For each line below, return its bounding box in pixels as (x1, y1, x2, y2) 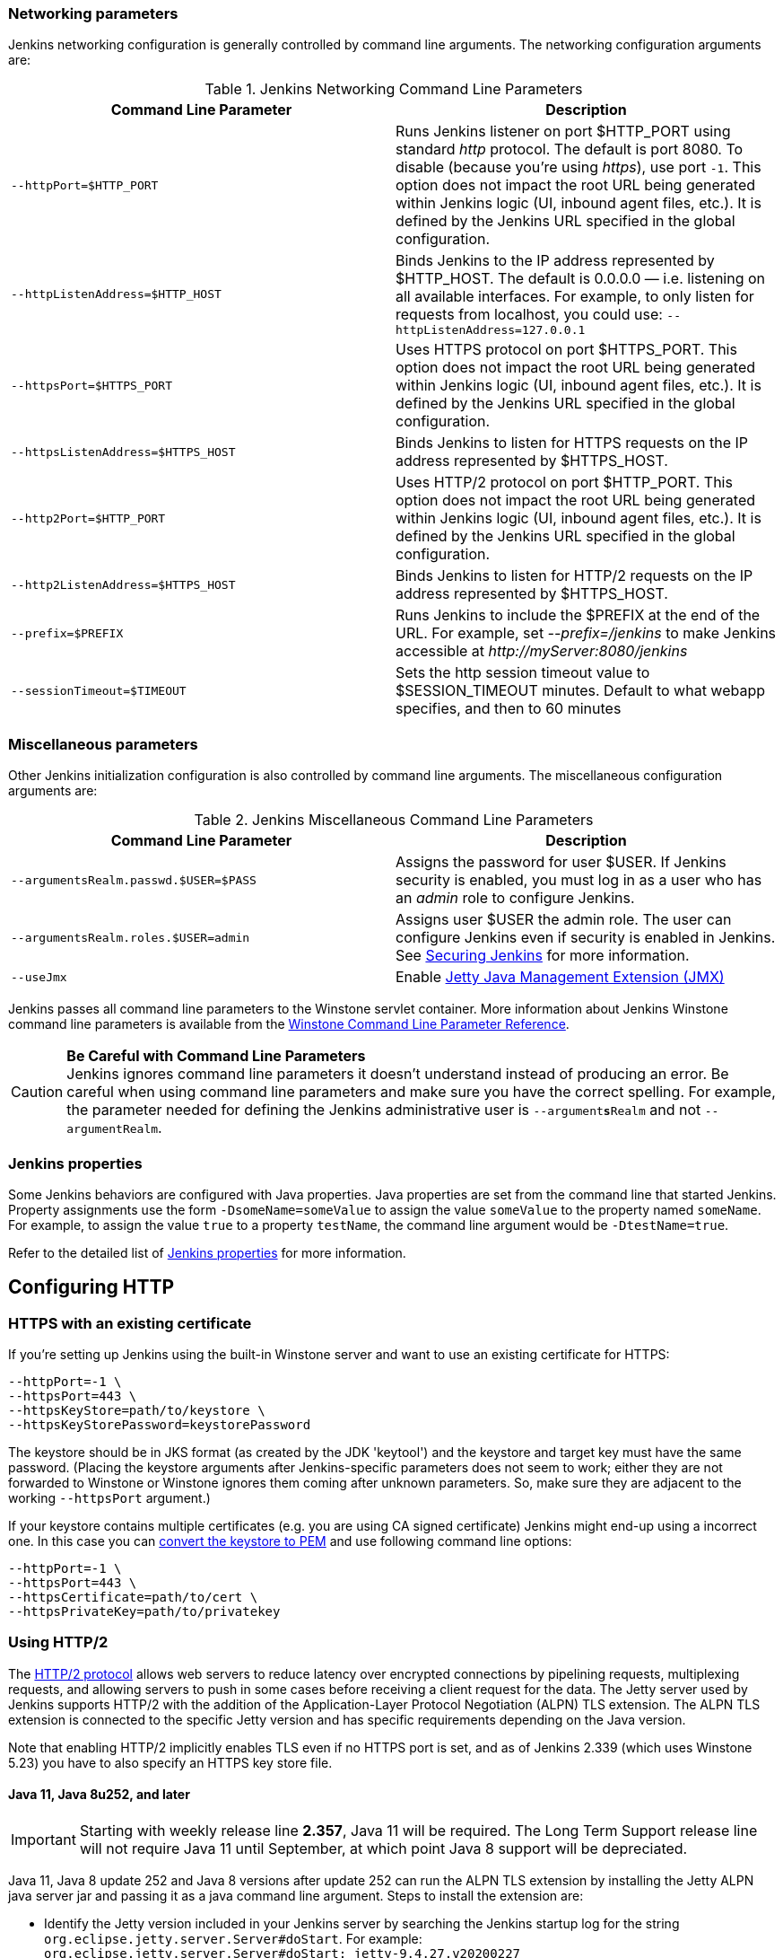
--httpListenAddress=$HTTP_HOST (11, 287, 222, 302)
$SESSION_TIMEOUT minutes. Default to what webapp (396, 681, 766, 700)
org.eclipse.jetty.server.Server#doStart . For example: (44, 1931, 422, 1947)
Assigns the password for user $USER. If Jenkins (396, 853, 726, 872)
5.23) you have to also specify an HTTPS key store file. (8, 1754, 333, 1770)
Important (11, 1831, 76, 1849)
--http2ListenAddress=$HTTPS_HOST (11, 577, 236, 592)
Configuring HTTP (8, 1276, 175, 1299)
